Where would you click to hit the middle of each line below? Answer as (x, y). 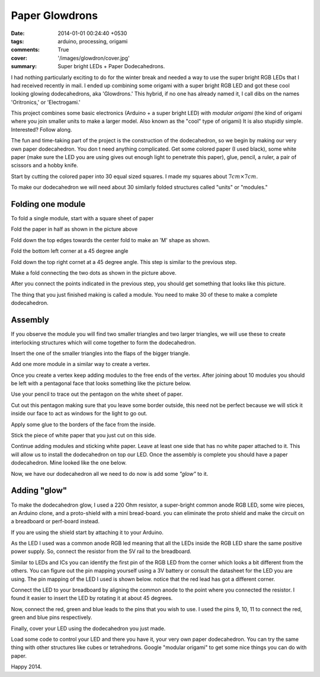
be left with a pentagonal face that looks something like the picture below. (101, 383)
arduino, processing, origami (93, 41)
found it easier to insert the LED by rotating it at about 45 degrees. (92, 598)
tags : (17, 41)
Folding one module (48, 204)
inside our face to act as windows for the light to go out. (79, 414)
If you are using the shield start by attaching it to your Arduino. (87, 532)
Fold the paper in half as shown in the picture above (74, 229)
